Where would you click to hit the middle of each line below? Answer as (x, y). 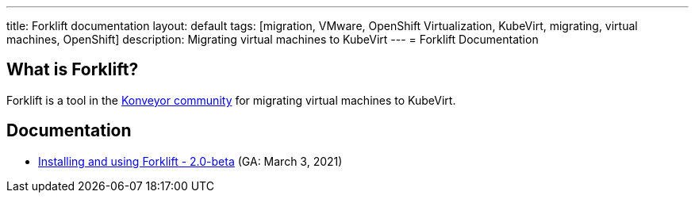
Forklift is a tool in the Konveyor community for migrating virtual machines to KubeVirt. (231, 100)
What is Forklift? (73, 70)
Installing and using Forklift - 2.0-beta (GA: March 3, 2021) (190, 161)
